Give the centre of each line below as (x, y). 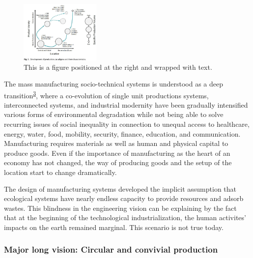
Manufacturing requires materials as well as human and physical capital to (116, 143)
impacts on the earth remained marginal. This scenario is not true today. (114, 227)
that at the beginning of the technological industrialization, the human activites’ (125, 217)
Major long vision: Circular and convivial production (111, 249)
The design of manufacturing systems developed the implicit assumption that (120, 188)
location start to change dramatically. (60, 172)
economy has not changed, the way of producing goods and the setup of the (118, 162)
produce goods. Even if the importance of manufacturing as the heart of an (117, 153)
